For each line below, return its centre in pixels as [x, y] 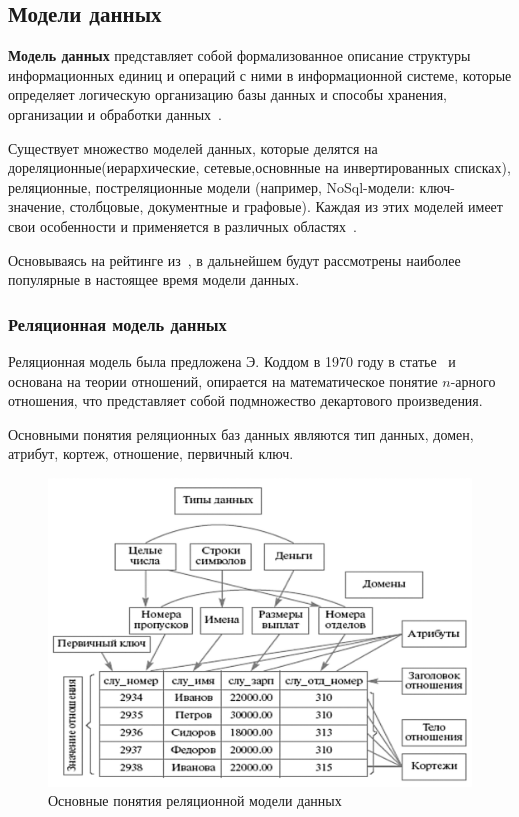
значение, [37, 206]
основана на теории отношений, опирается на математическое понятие [223, 380]
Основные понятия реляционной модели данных [195, 800]
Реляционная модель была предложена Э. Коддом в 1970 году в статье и [232, 360]
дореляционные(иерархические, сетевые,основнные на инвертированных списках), [259, 167]
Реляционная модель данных [117, 323]
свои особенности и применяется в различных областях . [182, 225]
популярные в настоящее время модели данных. [154, 279]
